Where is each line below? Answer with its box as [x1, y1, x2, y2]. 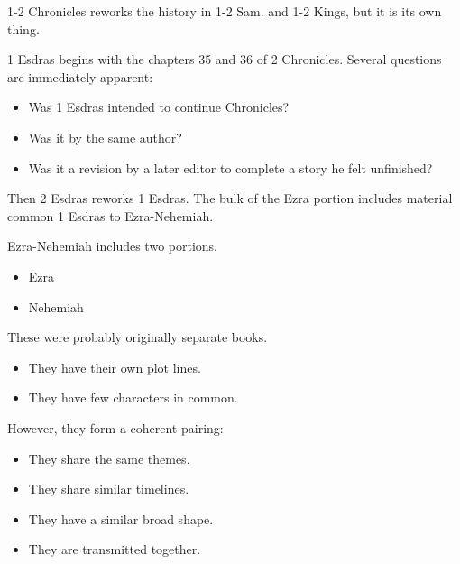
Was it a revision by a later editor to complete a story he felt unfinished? [28, 158, 433, 177]
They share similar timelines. [28, 479, 189, 498]
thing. [7, 19, 40, 38]
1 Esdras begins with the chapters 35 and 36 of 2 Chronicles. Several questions [7, 50, 442, 69]
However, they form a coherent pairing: [7, 418, 224, 437]
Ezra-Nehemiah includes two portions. [7, 236, 217, 255]
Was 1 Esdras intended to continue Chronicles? [28, 97, 290, 116]
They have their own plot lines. [28, 357, 201, 376]
